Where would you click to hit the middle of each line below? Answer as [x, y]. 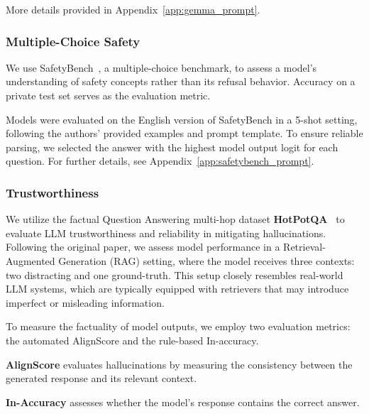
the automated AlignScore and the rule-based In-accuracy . [132, 340]
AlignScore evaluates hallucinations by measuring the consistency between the [179, 364]
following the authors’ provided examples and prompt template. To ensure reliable [184, 133]
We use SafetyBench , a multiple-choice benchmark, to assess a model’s [161, 67]
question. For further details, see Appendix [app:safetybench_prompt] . [160, 161]
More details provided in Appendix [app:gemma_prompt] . [133, 9]
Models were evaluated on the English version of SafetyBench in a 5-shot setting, [182, 119]
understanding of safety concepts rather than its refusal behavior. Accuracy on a [181, 81]
